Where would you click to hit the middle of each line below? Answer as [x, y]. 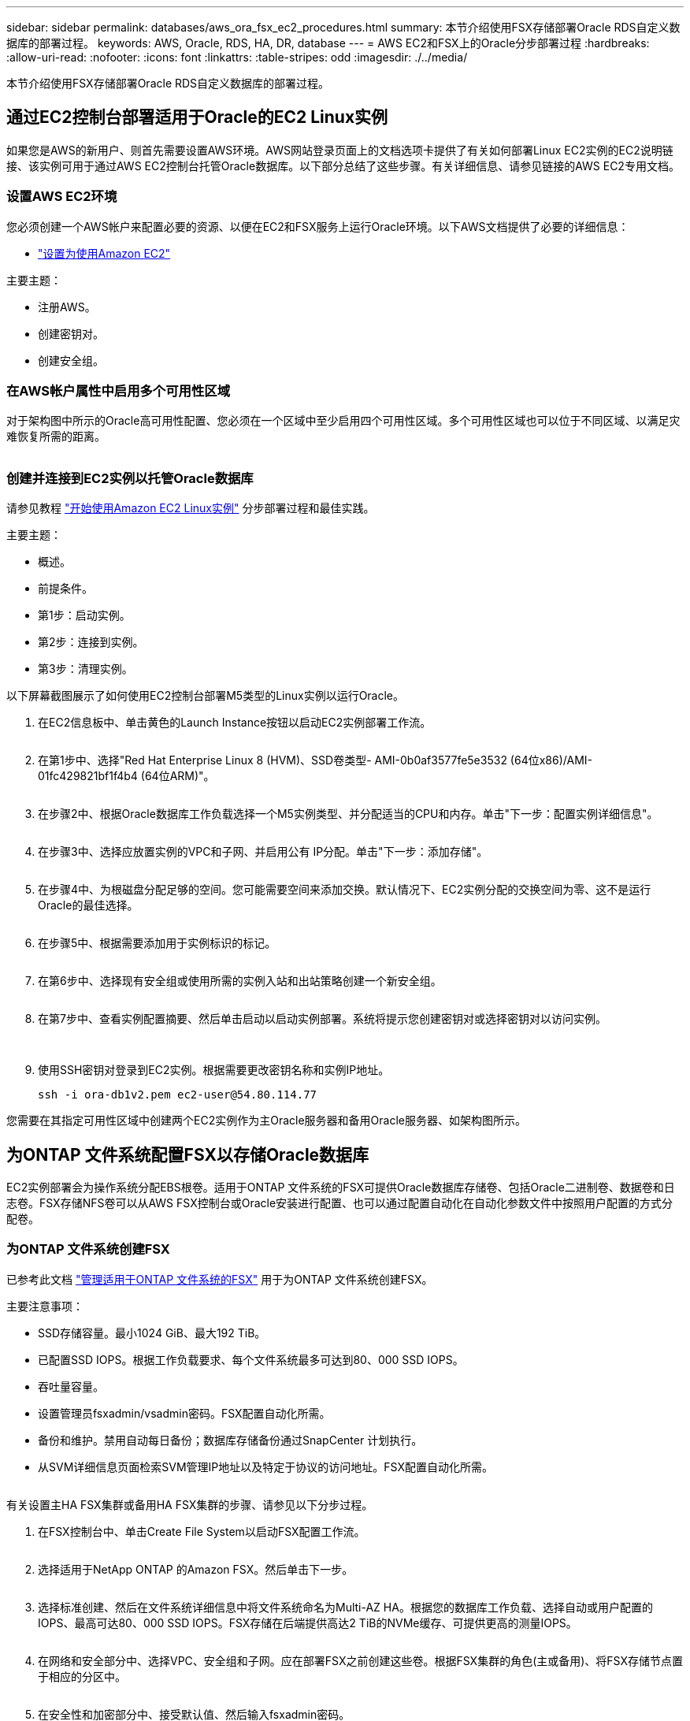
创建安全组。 [71, 360]
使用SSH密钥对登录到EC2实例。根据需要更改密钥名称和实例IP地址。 [214, 1070]
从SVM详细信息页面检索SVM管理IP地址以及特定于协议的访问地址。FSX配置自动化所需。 [265, 1466]
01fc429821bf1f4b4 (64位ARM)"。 [126, 776]
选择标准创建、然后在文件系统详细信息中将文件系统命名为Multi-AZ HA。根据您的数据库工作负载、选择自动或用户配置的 [345, 1607]
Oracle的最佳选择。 [88, 905]
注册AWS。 [67, 307]
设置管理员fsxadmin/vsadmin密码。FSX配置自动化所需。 [184, 1413]
